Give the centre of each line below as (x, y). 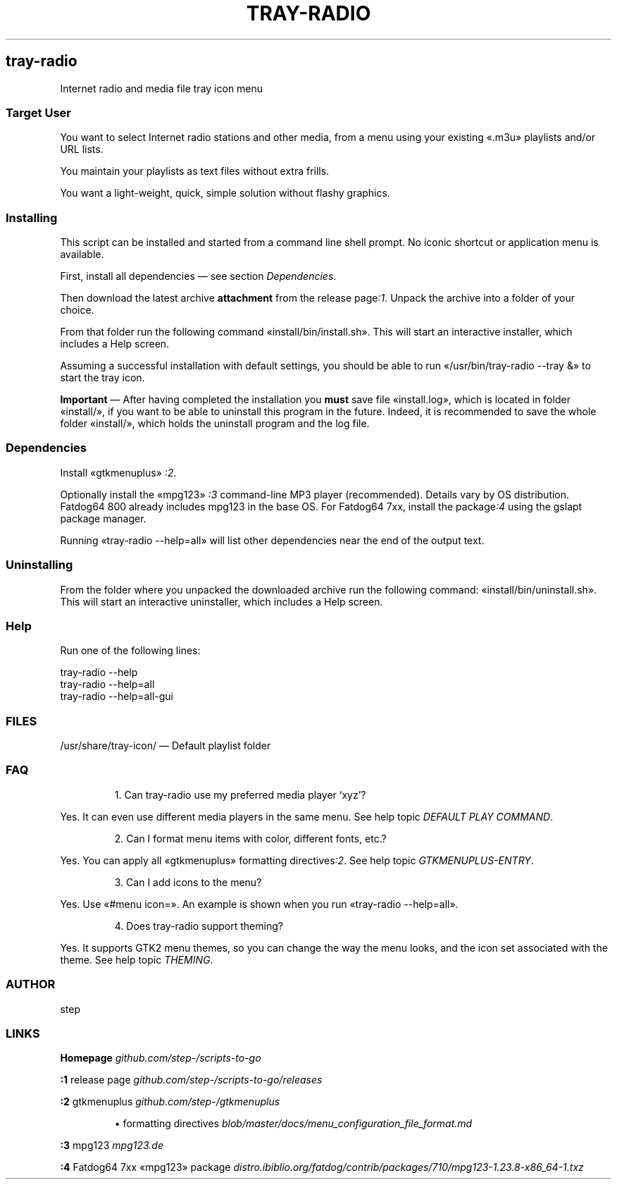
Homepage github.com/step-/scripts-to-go (161, 1058)
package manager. (103, 518)
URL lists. (82, 149)
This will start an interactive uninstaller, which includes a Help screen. (222, 601)
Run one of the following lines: (130, 651)
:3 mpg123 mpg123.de (112, 1146)
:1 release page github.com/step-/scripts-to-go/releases (191, 1080)
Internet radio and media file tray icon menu (162, 88)
